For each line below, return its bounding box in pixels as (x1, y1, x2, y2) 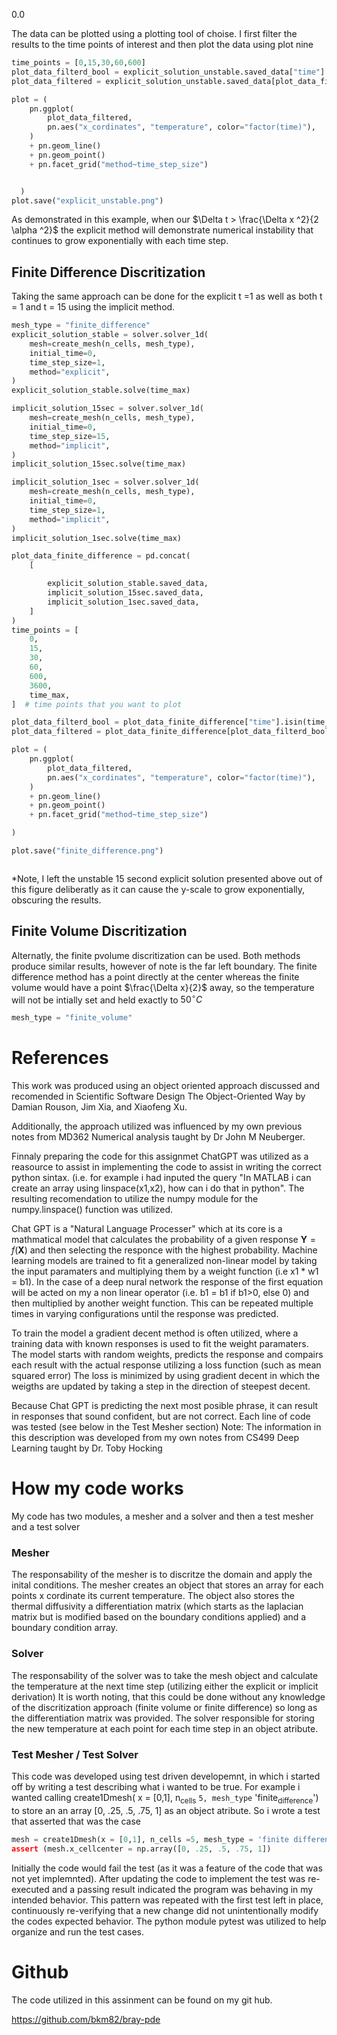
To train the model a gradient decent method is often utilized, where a (11, 1327, 299, 1339)
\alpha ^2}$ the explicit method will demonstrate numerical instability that (11, 224, 314, 236)
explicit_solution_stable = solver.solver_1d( (11, 330, 209, 340)
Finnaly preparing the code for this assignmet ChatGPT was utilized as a (11, 1150, 309, 1163)
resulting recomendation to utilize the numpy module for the (11, 1193, 259, 1205)
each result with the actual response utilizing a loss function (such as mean (11, 1359, 322, 1371)
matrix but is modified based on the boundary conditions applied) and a (11, 1611, 307, 1623)
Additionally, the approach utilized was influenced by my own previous (11, 1120, 303, 1133)
